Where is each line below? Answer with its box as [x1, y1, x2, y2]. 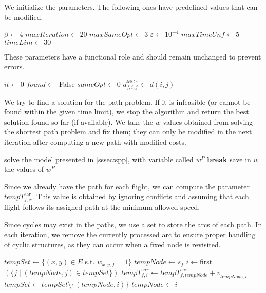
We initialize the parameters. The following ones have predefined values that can [4, 2, 258, 12]
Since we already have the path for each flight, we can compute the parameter [4, 181, 250, 191]
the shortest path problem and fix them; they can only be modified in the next [4, 126, 252, 137]
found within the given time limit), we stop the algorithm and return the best [4, 106, 249, 117]
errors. [4, 61, 25, 72]
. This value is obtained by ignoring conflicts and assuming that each [32, 191, 249, 202]
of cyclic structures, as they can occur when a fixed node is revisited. [4, 239, 221, 249]
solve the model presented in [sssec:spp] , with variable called [4, 153, 194, 164]
